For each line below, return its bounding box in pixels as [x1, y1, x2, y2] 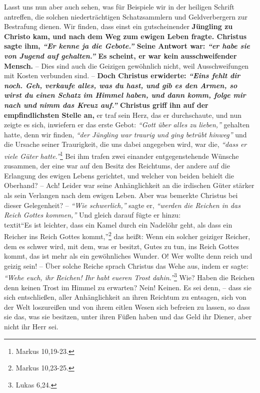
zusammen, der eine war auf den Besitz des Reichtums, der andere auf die [4, 160, 230, 171]
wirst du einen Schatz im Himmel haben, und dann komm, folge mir [4, 90, 246, 100]
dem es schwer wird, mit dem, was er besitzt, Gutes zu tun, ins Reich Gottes [4, 241, 239, 251]
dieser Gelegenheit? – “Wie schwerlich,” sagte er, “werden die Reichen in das [4, 200, 240, 210]
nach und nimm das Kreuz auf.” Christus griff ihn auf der [4, 99, 208, 110]
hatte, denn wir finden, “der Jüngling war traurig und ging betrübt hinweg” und [4, 129, 247, 139]
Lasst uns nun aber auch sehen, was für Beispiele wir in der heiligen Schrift [4, 2, 234, 12]
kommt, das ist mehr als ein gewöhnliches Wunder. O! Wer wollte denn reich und [4, 251, 252, 261]
